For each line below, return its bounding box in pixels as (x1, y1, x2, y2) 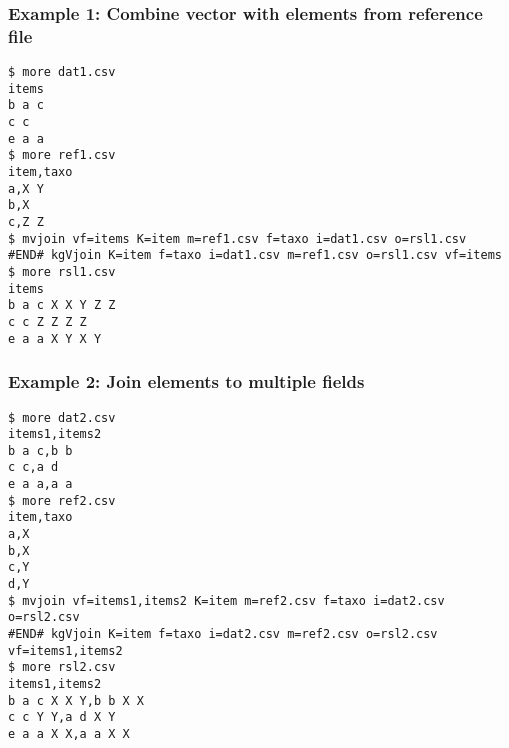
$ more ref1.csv (8, 148, 116, 163)
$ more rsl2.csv (8, 660, 116, 675)
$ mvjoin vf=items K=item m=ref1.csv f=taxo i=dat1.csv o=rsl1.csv (8, 231, 467, 246)
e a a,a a (8, 477, 73, 492)
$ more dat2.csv (8, 410, 116, 425)
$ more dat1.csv (8, 65, 116, 80)
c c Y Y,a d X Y (8, 710, 116, 725)
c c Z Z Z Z (8, 314, 87, 329)
